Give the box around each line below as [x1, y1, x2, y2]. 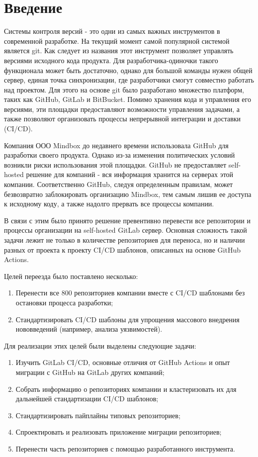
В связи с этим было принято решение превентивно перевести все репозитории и [4, 215, 251, 225]
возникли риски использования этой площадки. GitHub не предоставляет [4, 159, 227, 170]
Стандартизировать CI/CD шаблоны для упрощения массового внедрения [15, 314, 240, 324]
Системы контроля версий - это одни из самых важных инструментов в [4, 26, 220, 36]
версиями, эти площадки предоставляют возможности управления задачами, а [4, 103, 240, 114]
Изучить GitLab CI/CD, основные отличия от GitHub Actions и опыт [15, 357, 230, 367]
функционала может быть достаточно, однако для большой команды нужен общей [4, 65, 253, 75]
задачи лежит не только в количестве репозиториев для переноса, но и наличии [4, 235, 245, 245]
